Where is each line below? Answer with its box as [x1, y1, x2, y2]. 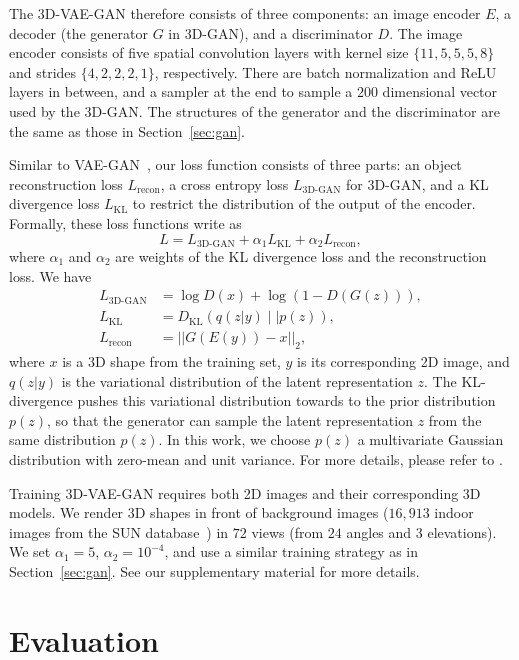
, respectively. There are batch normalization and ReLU [154, 61, 497, 82]
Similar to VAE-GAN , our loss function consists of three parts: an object [9, 154, 462, 175]
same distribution [9, 429, 116, 450]
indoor [434, 502, 474, 523]
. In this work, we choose [158, 429, 311, 450]
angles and [346, 521, 412, 542]
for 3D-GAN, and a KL [345, 173, 489, 194]
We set [9, 541, 51, 562]
